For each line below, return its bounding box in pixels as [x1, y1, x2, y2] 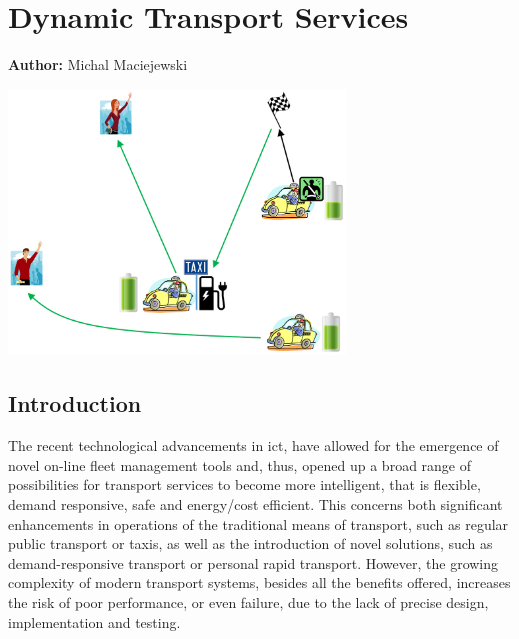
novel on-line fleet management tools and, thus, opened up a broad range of [8, 454, 472, 475]
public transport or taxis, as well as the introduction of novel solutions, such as [8, 533, 493, 554]
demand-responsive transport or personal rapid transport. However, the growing [8, 552, 499, 573]
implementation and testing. [8, 611, 181, 632]
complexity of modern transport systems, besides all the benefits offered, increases [8, 572, 511, 593]
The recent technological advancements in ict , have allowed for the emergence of [8, 435, 499, 456]
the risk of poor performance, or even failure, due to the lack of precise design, [8, 592, 489, 613]
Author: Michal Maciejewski [8, 54, 188, 75]
